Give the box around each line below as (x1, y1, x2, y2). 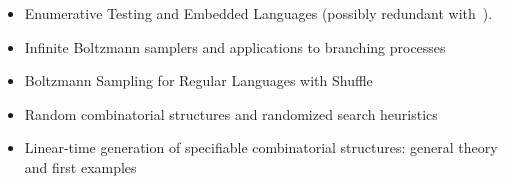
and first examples (24, 156, 137, 177)
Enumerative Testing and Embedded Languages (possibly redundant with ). (24, 3, 493, 23)
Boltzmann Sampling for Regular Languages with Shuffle (24, 70, 373, 91)
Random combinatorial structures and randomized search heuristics (24, 103, 438, 124)
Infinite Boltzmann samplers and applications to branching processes (24, 36, 446, 57)
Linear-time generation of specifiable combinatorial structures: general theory (24, 137, 498, 158)
